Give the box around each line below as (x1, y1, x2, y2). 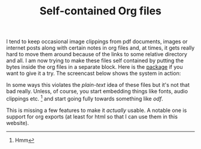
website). (6, 119, 29, 126)
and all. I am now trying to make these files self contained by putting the (6, 57, 184, 64)
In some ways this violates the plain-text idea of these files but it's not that (6, 81, 190, 89)
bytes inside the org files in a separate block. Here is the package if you (6, 63, 183, 71)
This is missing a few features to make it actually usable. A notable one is (6, 107, 187, 114)
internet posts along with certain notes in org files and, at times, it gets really (6, 44, 195, 51)
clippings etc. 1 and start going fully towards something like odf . (6, 94, 163, 102)
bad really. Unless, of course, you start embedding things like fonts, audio (6, 88, 188, 95)
